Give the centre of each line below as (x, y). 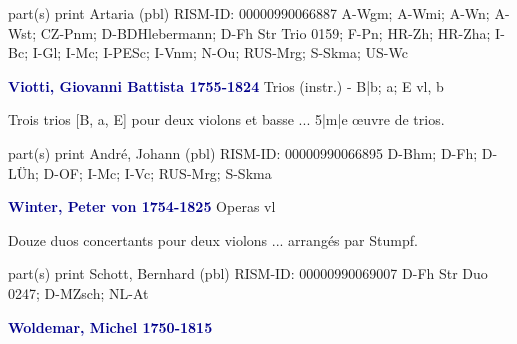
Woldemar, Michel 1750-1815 (110, 326)
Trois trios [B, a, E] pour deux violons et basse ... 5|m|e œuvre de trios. (226, 119)
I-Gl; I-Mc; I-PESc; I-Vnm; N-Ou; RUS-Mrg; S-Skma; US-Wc (220, 52)
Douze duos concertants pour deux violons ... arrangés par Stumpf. (213, 239)
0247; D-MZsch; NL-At (78, 292)
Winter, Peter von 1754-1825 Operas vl (142, 206)
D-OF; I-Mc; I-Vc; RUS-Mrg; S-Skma (157, 172)
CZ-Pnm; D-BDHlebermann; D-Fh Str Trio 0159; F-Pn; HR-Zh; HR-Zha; (265, 32)
